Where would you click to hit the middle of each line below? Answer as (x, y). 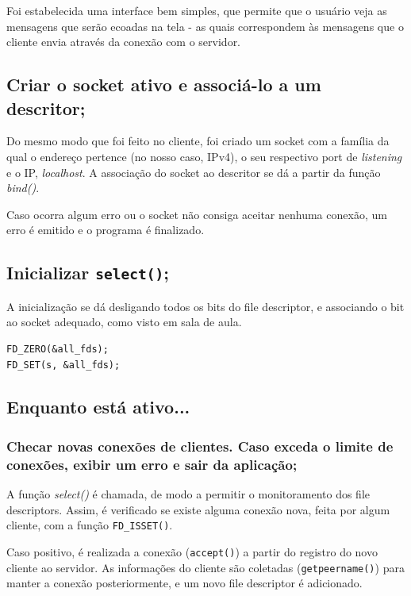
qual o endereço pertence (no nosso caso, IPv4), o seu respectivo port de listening (204, 156)
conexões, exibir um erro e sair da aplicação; (152, 464)
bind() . (23, 188)
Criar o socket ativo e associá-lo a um (164, 85)
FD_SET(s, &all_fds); (63, 365)
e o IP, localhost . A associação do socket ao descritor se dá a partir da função (194, 172)
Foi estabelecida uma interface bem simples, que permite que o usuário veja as (197, 10)
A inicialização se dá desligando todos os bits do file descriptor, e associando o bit (205, 306)
